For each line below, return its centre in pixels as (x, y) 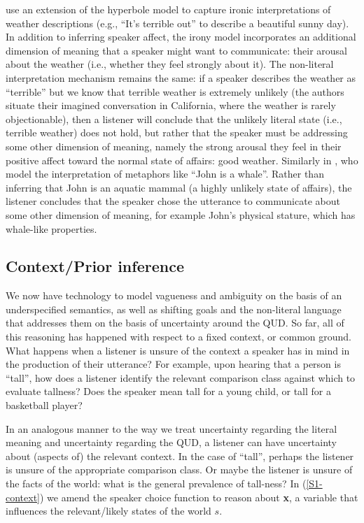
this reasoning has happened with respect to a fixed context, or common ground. (178, 337)
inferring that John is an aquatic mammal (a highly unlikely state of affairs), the (179, 187)
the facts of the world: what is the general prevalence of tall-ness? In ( (156, 483)
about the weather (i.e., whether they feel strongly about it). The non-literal (170, 64)
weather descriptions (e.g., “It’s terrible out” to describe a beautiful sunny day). (177, 23)
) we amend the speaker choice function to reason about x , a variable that (199, 497)
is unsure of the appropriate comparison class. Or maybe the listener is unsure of (179, 470)
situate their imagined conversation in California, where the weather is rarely (171, 105)
